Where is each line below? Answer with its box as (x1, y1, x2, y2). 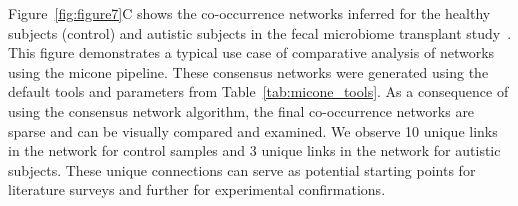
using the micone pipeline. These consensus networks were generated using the (8, 61, 489, 82)
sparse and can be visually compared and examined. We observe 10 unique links (8, 120, 498, 141)
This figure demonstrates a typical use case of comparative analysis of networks (8, 42, 495, 63)
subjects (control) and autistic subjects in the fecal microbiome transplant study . (8, 22, 512, 43)
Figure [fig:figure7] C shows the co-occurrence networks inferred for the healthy (8, 3, 491, 23)
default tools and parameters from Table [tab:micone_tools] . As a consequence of (8, 81, 509, 102)
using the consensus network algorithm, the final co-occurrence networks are (8, 100, 475, 121)
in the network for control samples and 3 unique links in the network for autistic (8, 140, 501, 161)
